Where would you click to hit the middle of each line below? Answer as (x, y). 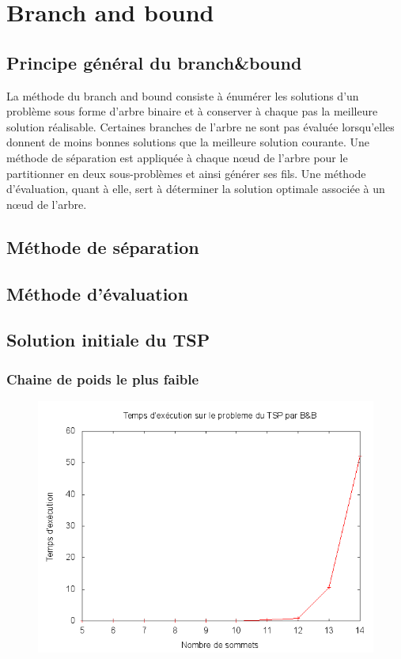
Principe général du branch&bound (154, 62)
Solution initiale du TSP (108, 340)
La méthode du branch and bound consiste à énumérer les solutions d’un (183, 95)
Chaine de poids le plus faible (103, 379)
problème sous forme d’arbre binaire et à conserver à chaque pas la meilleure (192, 111)
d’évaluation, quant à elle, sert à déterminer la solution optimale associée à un (196, 189)
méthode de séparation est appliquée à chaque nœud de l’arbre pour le (177, 157)
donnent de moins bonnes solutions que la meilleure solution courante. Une (188, 142)
